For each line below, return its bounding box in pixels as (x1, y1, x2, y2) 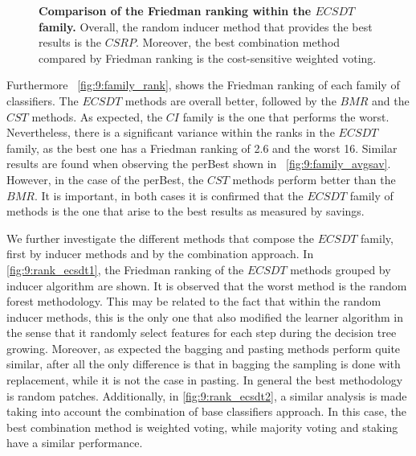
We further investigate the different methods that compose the (6, 229, 314, 246)
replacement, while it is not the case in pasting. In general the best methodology (6, 372, 403, 388)
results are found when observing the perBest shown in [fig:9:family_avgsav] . (6, 155, 391, 172)
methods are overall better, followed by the (124, 92, 336, 109)
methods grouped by (290, 261, 391, 277)
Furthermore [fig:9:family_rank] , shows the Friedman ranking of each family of (6, 76, 400, 93)
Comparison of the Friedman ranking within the (39, 2, 312, 18)
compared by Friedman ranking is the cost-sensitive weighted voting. (39, 49, 377, 66)
